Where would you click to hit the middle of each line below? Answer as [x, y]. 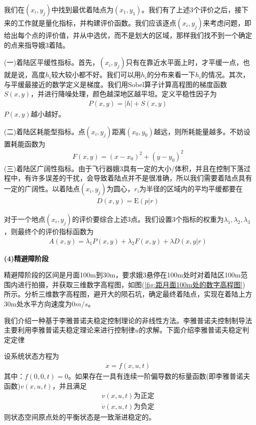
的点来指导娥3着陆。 [37, 45]
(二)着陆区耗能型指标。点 [45, 131]
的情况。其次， [225, 75]
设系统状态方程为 [32, 356]
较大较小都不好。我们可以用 [96, 75]
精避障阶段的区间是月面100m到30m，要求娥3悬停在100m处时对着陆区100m [122, 275]
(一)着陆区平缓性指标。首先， [51, 62]
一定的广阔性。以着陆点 [42, 188]
